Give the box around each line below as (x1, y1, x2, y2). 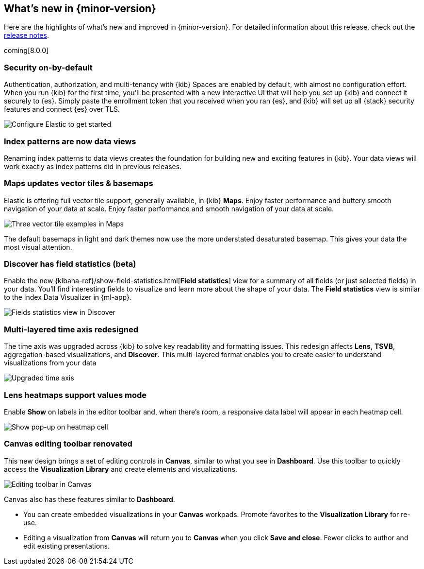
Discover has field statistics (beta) (4, 259, 136, 269)
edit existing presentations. (23, 541, 110, 550)
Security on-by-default (4, 62, 93, 72)
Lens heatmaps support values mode (4, 390, 147, 400)
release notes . (4, 31, 49, 40)
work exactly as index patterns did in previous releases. (4, 162, 182, 171)
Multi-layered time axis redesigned (4, 324, 138, 334)
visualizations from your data (4, 359, 97, 367)
